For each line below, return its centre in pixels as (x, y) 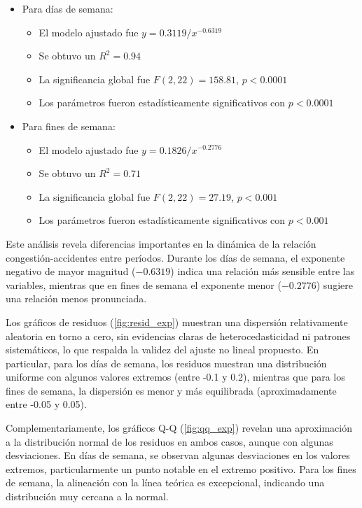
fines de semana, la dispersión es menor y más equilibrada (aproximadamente (171, 390)
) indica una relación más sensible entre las (263, 271)
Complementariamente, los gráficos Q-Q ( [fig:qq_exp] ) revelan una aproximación (179, 428)
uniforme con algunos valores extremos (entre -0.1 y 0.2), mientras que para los (175, 377)
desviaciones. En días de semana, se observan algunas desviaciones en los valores (178, 455)
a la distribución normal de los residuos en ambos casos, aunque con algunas (169, 441)
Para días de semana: (68, 8)
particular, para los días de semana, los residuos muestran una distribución (166, 363)
